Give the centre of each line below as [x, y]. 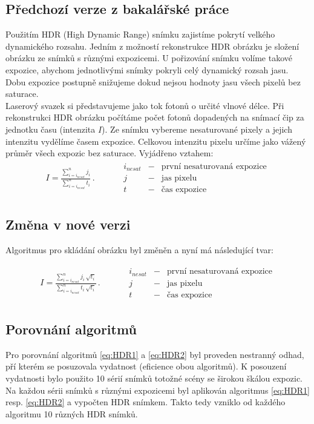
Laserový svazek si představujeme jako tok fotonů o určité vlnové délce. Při [145, 105]
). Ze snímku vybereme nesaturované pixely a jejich [197, 129]
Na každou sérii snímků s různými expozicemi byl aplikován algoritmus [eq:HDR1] [158, 390]
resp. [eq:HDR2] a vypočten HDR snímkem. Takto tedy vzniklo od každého [146, 402]
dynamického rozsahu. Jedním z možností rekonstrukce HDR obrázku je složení [152, 46]
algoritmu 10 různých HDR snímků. [72, 413]
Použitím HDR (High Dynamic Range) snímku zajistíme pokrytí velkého [140, 34]
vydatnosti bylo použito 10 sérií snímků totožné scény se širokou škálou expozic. [154, 378]
